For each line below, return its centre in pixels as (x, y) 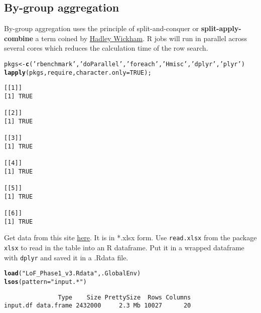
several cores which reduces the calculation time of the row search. (106, 48)
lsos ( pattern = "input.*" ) (45, 282)
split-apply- (221, 28)
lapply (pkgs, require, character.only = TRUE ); (78, 72)
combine (19, 38)
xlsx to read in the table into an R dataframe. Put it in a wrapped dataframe (124, 248)
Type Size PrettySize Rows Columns (124, 297)
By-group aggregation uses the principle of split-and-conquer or (101, 28)
